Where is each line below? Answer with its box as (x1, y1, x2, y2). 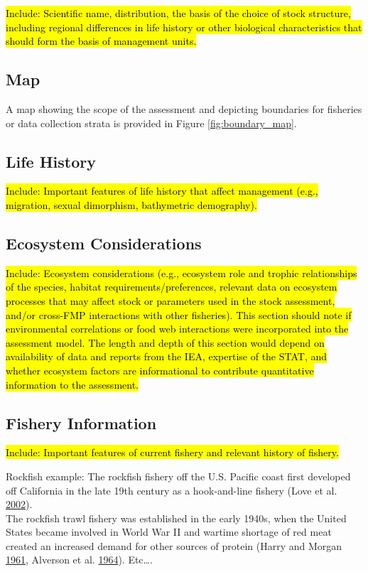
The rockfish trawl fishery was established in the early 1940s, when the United (6, 510, 347, 525)
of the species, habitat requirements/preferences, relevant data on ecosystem (6, 279, 337, 294)
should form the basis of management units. (6, 33, 197, 48)
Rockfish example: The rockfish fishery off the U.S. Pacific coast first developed (6, 468, 351, 483)
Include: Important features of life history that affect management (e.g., (6, 183, 318, 198)
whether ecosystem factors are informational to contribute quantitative (6, 362, 314, 377)
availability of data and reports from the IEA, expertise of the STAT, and (6, 349, 328, 364)
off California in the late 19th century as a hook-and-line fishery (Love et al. (6, 482, 337, 497)
